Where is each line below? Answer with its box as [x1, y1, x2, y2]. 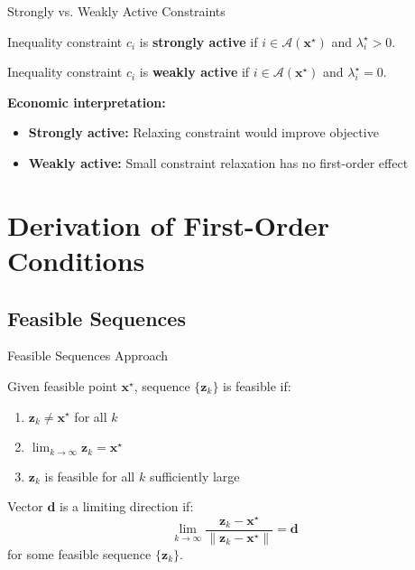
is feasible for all [44, 466, 135, 485]
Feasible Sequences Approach [7, 346, 169, 365]
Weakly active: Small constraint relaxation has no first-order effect [28, 153, 409, 172]
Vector [7, 497, 43, 516]
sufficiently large [149, 466, 240, 485]
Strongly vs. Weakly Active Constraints [7, 2, 226, 20]
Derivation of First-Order [7, 206, 330, 243]
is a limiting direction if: [59, 497, 194, 516]
